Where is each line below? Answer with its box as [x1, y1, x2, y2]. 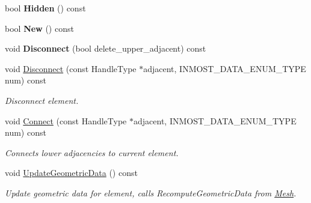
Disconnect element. [5, 94, 79, 106]
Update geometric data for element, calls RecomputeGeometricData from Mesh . [5, 186, 297, 199]
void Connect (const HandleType [5, 114, 127, 127]
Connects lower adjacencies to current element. [5, 146, 179, 159]
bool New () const [5, 22, 74, 34]
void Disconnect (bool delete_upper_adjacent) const [5, 42, 206, 55]
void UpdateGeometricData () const [5, 166, 138, 179]
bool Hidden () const [5, 2, 86, 14]
